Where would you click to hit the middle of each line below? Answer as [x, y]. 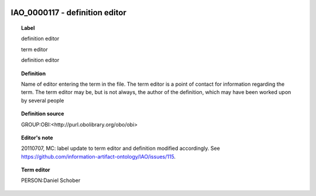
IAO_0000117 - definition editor [69, 13]
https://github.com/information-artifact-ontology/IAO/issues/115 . [98, 156]
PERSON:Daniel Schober [51, 180]
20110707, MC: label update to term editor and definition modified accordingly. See [121, 148]
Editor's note [37, 138]
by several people [43, 100]
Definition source [43, 114]
